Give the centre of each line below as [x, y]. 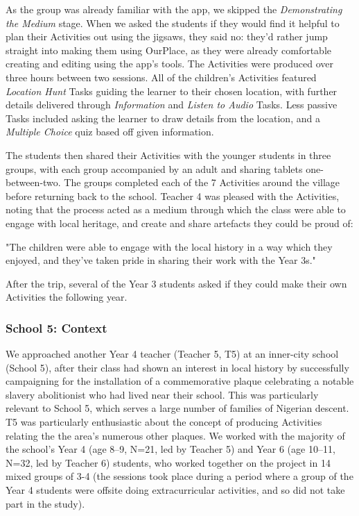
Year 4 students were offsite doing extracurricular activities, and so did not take [175, 490]
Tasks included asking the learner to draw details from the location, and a [163, 118]
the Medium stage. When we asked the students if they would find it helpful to [173, 23]
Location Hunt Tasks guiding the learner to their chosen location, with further [172, 91]
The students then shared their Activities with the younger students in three [168, 155]
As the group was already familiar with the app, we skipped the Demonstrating [174, 9]
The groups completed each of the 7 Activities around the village [202, 182]
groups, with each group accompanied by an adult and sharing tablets [154, 168]
